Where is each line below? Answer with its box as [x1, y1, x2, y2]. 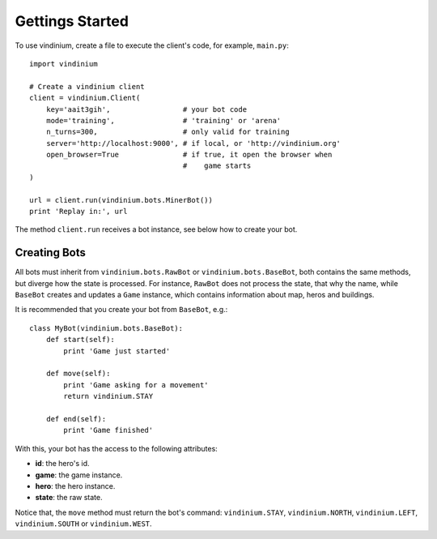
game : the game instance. [35, 470, 123, 480]
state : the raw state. [35, 493, 103, 503]
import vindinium [29, 59, 98, 68]
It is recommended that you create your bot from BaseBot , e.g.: [15, 305, 228, 314]
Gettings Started [15, 12, 129, 30]
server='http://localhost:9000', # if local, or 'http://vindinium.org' [45, 139, 342, 148]
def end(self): [45, 414, 107, 423]
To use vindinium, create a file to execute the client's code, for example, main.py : [15, 41, 289, 50]
